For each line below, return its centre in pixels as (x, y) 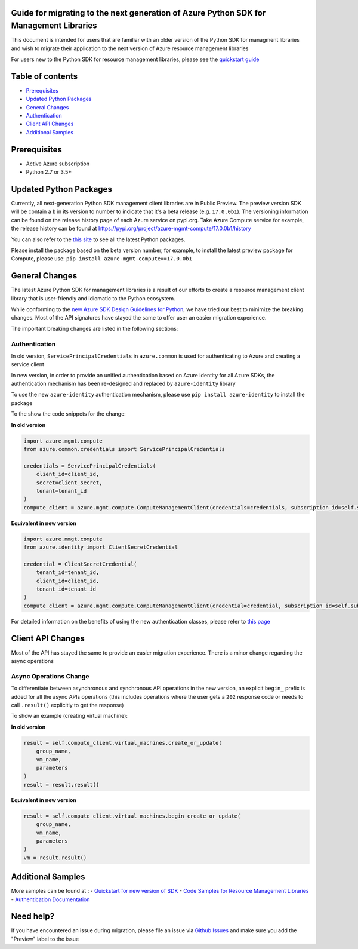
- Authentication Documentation (50, 899)
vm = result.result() (55, 858)
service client (28, 364)
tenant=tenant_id (61, 491)
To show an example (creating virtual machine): (70, 716)
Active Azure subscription (58, 164)
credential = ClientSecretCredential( (80, 564)
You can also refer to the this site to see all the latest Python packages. (98, 239)
